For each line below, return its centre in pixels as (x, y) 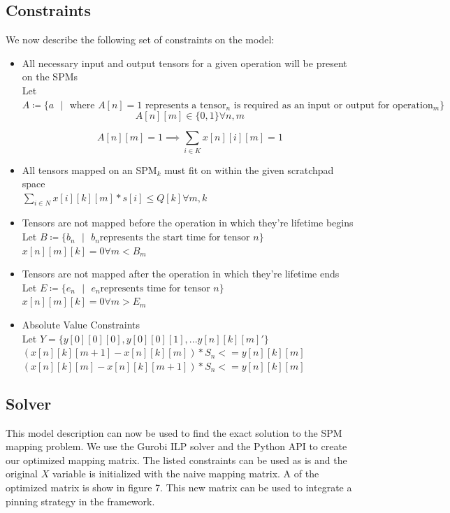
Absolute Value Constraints (81, 325)
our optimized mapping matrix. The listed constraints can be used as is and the (176, 460)
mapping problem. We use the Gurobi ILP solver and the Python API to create (176, 446)
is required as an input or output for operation (333, 105)
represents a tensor (186, 105)
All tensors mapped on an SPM (89, 169)
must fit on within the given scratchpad (249, 169)
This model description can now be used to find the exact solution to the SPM (174, 432)
